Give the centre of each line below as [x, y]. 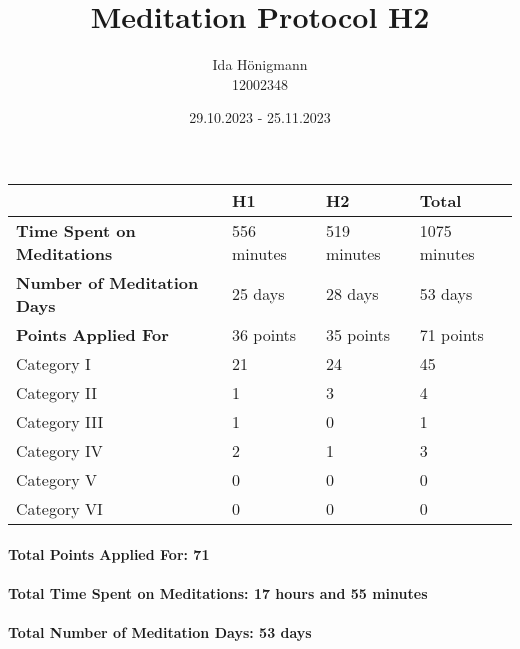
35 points [358, 334]
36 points [264, 334]
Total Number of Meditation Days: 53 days [160, 631]
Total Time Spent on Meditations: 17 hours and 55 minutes [218, 592]
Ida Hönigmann [260, 64]
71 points [451, 334]
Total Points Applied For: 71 [109, 553]
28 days [352, 294]
